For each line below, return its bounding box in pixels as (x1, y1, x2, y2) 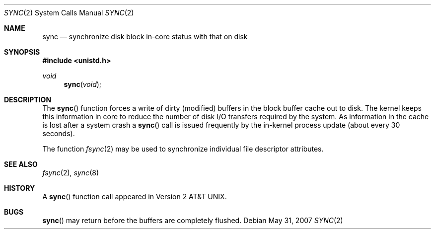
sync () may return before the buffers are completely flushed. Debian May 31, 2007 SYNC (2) (42, 216, 343, 225)
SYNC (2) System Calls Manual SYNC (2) (4, 8, 134, 17)
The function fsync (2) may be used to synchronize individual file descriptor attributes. (42, 145, 324, 153)
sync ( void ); (64, 80, 102, 88)
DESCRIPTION (4, 95, 52, 104)
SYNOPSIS (4, 48, 40, 56)
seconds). (42, 129, 75, 138)
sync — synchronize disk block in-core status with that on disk (42, 32, 248, 41)
